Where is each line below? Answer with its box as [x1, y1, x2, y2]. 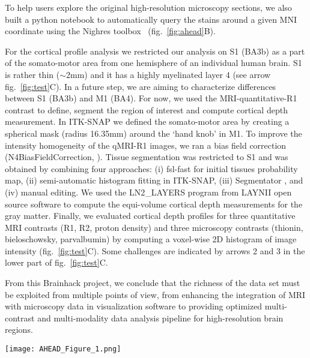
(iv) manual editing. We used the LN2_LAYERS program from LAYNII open [5, 185, 292, 198]
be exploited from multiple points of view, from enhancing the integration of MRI [5, 288, 306, 300]
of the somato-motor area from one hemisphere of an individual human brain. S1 [5, 56, 302, 69]
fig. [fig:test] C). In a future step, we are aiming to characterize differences [5, 80, 276, 92]
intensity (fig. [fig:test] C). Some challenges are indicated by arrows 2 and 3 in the [5, 244, 305, 257]
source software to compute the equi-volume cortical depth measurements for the [5, 197, 303, 210]
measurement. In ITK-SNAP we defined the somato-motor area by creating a [5, 115, 290, 128]
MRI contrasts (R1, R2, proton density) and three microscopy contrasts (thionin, [5, 221, 303, 233]
